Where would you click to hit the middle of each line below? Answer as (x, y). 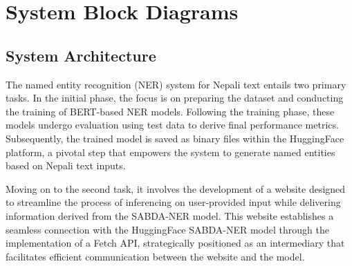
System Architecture (81, 55)
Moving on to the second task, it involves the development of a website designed (176, 188)
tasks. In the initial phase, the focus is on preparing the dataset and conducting (175, 98)
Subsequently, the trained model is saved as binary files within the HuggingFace (175, 138)
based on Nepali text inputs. (66, 165)
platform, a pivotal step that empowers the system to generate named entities (170, 152)
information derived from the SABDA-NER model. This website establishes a (170, 215)
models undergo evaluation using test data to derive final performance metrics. (172, 125)
